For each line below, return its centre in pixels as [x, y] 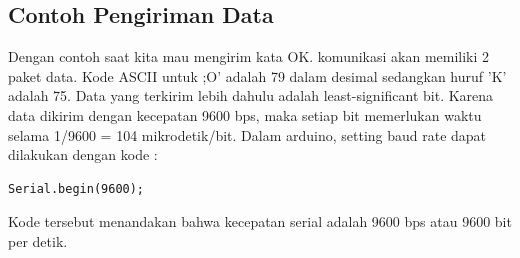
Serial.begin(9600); [76, 188]
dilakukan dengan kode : [83, 154]
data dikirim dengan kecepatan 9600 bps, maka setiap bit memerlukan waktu [245, 114]
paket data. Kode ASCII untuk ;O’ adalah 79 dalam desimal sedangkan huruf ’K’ [257, 75]
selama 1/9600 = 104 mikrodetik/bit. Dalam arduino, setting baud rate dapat [247, 134]
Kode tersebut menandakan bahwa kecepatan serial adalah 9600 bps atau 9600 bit [260, 221]
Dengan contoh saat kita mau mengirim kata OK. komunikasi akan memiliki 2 [249, 56]
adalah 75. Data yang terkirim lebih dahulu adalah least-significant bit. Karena [251, 95]
